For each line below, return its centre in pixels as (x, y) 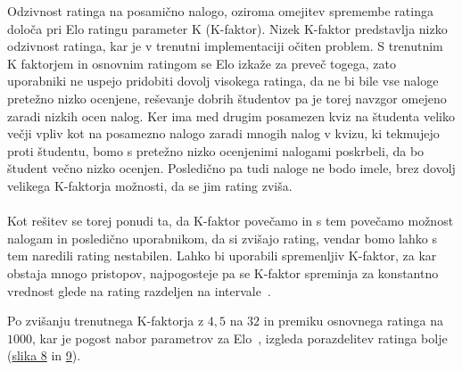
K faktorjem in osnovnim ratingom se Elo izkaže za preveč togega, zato (202, 63)
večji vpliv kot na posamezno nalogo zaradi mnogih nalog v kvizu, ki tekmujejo (223, 133)
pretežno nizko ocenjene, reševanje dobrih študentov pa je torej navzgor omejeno (227, 98)
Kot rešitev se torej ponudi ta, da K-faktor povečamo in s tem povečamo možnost (231, 221)
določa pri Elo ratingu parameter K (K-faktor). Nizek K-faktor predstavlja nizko (227, 28)
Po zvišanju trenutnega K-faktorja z (106, 321)
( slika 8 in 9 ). (44, 355)
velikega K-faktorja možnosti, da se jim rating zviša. (150, 185)
